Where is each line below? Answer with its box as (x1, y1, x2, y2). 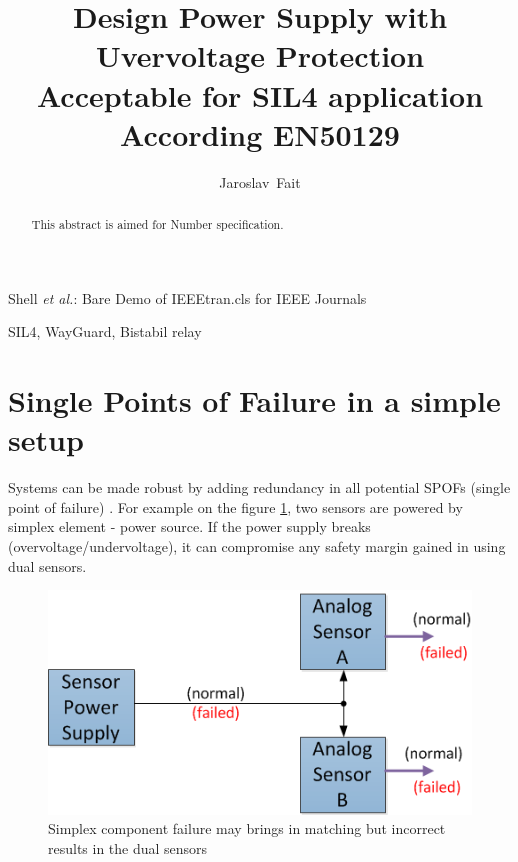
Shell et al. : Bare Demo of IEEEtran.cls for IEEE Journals (8, 287, 367, 308)
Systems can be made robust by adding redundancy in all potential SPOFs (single (8, 477, 511, 498)
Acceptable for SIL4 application (36, 74, 484, 115)
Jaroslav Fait (219, 171, 301, 192)
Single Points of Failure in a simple (8, 380, 501, 421)
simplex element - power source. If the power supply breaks (8, 516, 371, 537)
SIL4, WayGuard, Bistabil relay (8, 321, 202, 342)
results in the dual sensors (48, 837, 208, 858)
